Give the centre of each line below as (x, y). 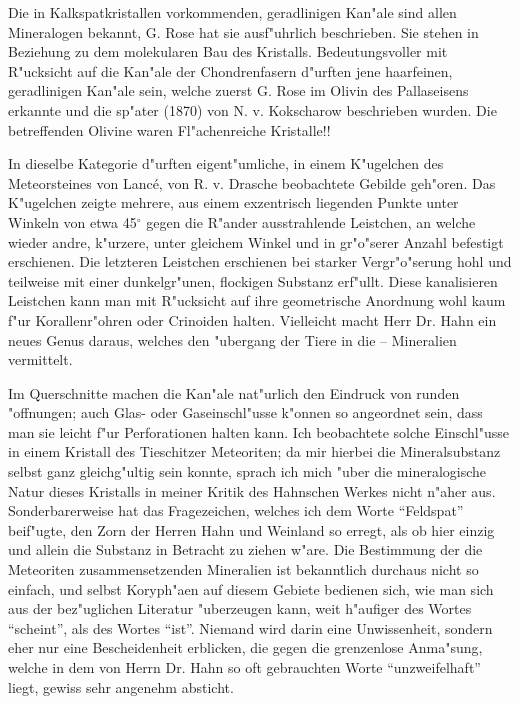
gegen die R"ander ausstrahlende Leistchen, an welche (311, 221)
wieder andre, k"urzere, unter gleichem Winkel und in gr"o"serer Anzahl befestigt (256, 241)
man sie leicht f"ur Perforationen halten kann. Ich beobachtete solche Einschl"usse (258, 431)
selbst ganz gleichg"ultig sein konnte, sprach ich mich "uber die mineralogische (247, 471)
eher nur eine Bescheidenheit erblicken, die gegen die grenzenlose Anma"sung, (245, 647)
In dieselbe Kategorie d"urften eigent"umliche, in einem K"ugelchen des (226, 163)
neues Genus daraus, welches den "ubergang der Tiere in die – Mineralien (232, 339)
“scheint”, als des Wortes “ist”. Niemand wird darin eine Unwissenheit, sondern (250, 627)
